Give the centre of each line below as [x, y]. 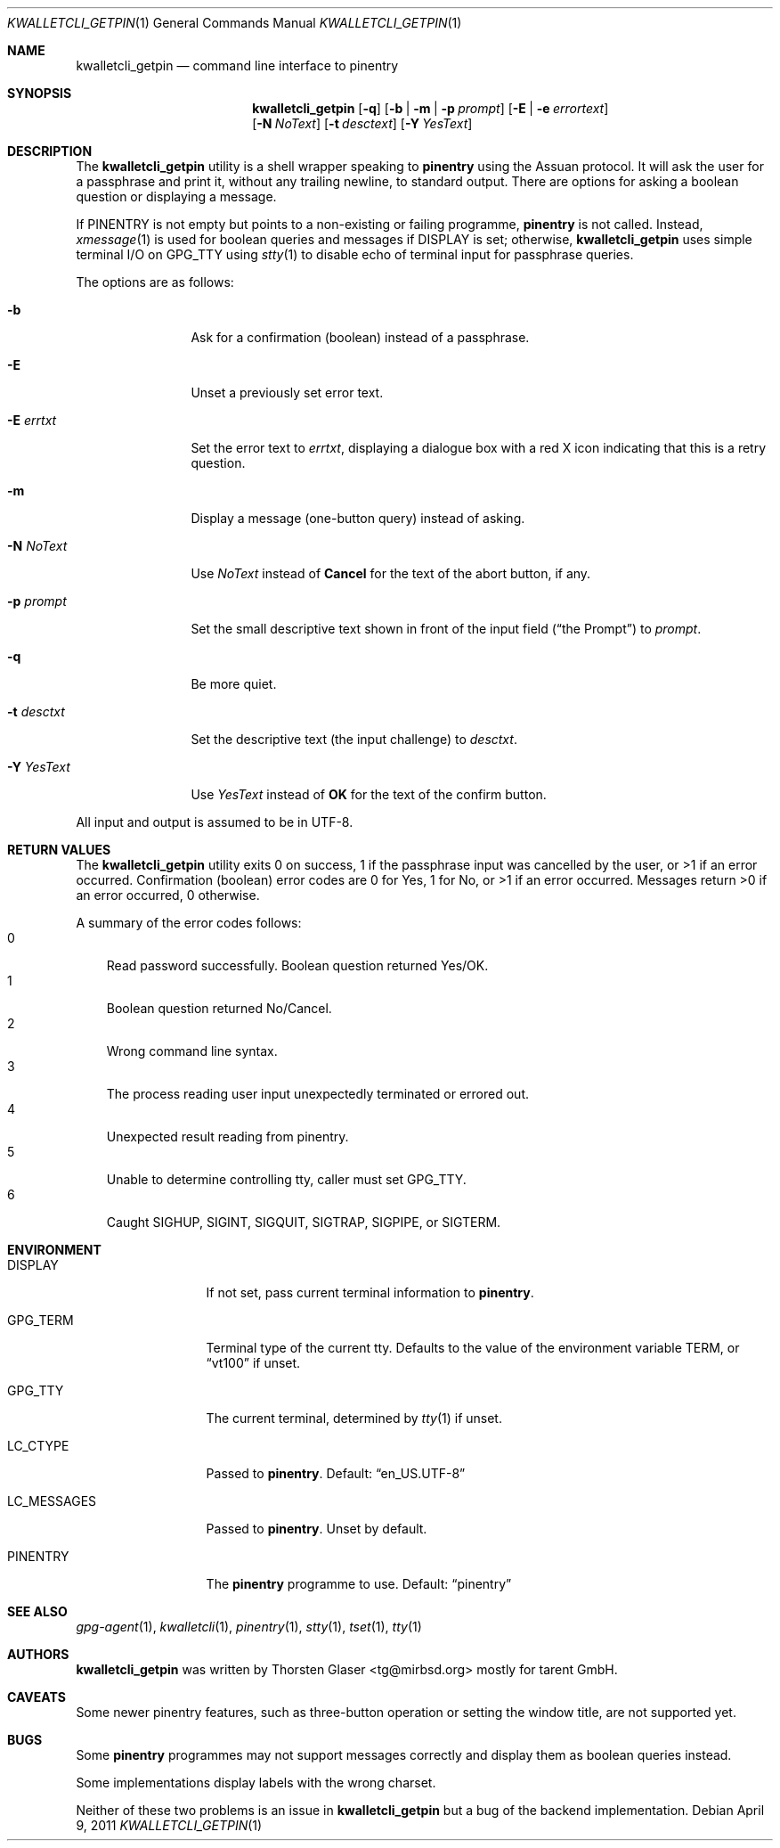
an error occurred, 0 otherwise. [168, 895]
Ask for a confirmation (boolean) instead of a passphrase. [360, 337]
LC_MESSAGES [52, 1501]
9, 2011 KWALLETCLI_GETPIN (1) [169, 1825]
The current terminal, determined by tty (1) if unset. [354, 1418]
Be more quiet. [234, 684]
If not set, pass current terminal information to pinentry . [370, 1292]
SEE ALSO [37, 1611]
